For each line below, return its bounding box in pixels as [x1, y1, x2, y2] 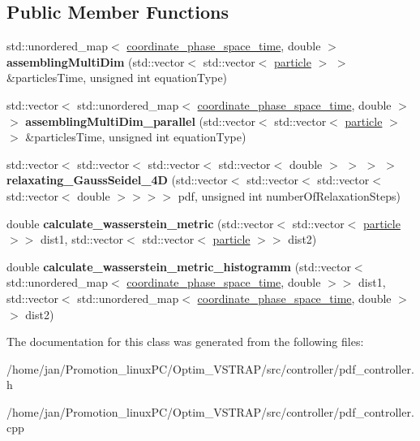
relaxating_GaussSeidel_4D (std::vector [6, 171, 228, 188]
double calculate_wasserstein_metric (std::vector [6, 214, 274, 231]
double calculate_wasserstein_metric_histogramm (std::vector [6, 257, 351, 275]
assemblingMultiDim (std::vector [6, 53, 185, 70]
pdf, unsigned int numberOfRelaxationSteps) [178, 187, 401, 204]
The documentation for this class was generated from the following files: [6, 333, 364, 350]
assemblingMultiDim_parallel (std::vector [25, 112, 255, 129]
